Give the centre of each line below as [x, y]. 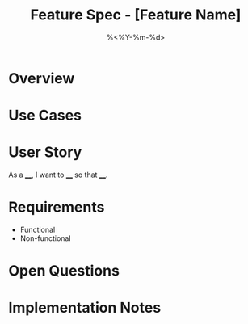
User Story [45, 152]
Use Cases [45, 116]
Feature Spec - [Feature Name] [136, 15]
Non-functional [45, 238]
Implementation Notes [85, 308]
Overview [42, 78]
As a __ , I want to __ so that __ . [58, 175]
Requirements [57, 207]
